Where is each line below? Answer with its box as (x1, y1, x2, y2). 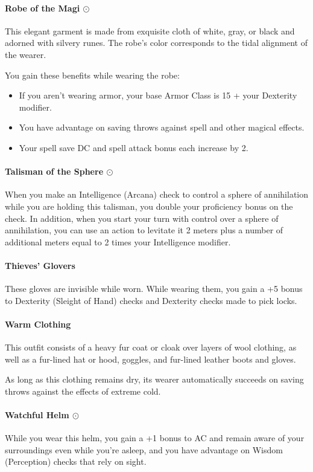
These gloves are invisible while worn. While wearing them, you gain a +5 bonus (5, 282, 303, 295)
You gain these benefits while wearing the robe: (5, 68, 180, 81)
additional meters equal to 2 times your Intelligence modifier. (5, 235, 231, 248)
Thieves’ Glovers (5, 259, 75, 271)
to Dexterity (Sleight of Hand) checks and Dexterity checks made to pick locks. (5, 294, 297, 306)
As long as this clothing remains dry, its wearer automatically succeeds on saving (5, 373, 304, 386)
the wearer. (5, 48, 46, 60)
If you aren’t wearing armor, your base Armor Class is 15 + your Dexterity (19, 89, 297, 102)
